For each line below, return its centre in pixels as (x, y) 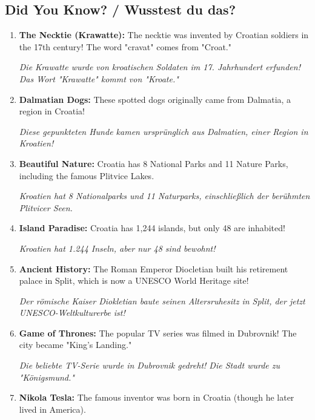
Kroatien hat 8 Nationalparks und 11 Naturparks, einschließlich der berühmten (164, 196)
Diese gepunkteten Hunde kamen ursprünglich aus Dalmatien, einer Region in (164, 131)
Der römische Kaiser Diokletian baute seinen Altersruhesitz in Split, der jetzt (162, 300)
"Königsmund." (47, 377)
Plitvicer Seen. (46, 207)
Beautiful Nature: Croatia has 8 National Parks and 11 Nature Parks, (154, 163)
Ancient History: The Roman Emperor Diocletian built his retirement (154, 268)
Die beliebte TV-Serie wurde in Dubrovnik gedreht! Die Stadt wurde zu (150, 365)
